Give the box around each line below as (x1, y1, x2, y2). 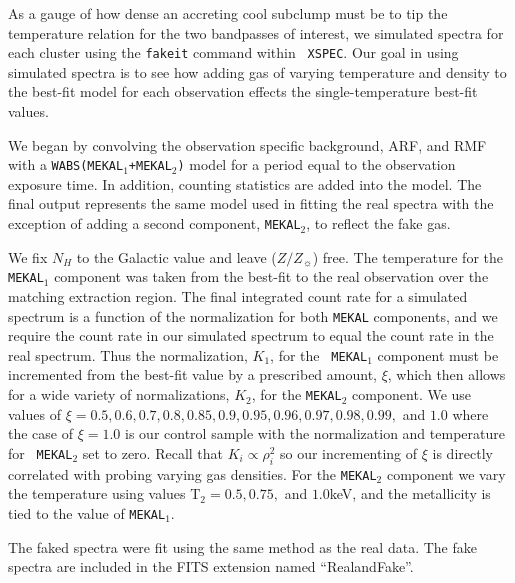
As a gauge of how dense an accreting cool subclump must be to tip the (8, 3, 448, 23)
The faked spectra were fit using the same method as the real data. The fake (8, 536, 477, 557)
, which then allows (387, 364, 506, 385)
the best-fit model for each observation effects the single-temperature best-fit (8, 81, 478, 102)
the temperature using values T (8, 483, 201, 504)
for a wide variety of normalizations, (8, 384, 230, 405)
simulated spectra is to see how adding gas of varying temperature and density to (8, 61, 507, 82)
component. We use (351, 384, 472, 405)
